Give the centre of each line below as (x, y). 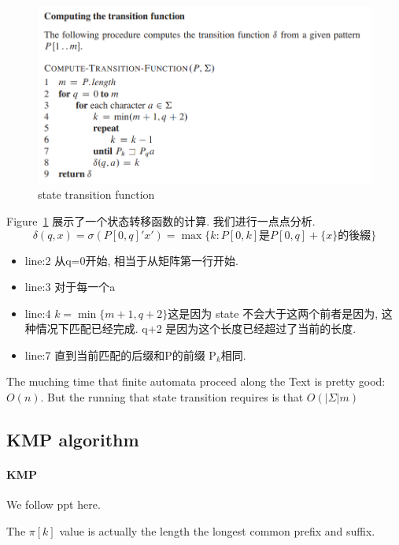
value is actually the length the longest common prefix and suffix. (217, 530)
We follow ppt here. (54, 504)
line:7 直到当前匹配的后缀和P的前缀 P (120, 355)
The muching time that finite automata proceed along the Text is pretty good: (196, 381)
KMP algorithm (73, 440)
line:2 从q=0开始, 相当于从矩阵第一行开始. (131, 260)
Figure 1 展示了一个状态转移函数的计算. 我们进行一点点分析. (161, 220)
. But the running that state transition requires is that (172, 397)
